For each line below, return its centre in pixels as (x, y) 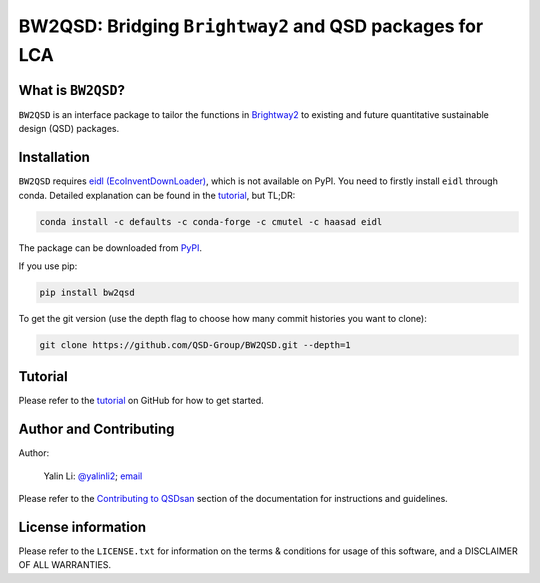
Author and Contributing (96, 429)
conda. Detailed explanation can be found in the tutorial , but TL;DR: (157, 195)
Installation (54, 157)
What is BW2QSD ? (71, 90)
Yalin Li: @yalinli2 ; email (93, 476)
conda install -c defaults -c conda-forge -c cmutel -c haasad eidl (211, 221)
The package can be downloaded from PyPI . (110, 247)
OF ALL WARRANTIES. (65, 565)
